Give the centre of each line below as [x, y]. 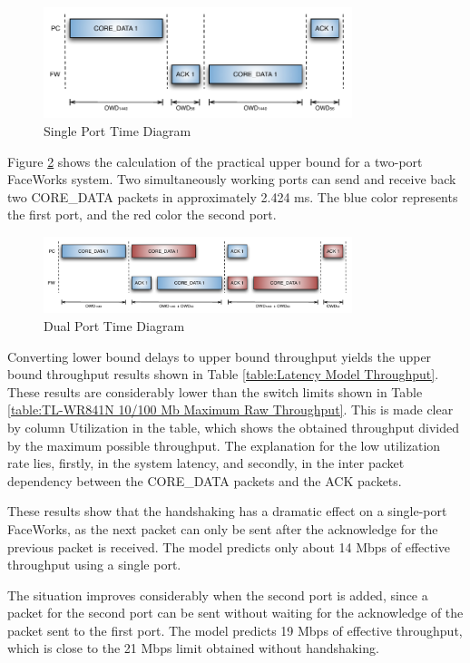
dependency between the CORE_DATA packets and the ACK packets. [205, 480]
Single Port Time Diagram [117, 131]
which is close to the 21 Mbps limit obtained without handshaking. [193, 648]
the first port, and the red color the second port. [142, 214]
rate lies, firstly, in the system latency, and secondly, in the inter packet [206, 463]
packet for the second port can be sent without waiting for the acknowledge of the [235, 613]
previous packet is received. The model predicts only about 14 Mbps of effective [229, 546]
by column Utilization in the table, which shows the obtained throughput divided [234, 427]
